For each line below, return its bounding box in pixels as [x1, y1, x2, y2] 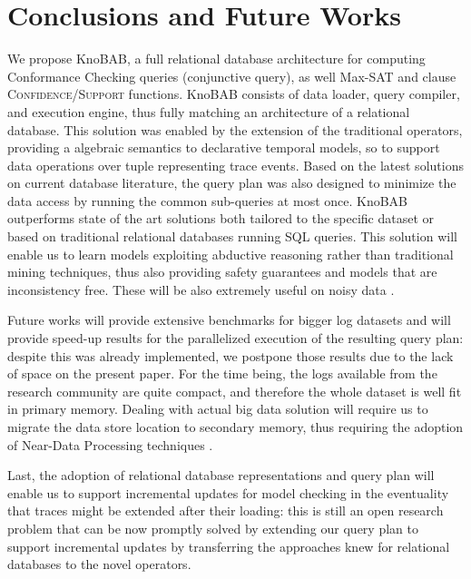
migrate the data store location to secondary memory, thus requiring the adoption [7, 417, 464, 436]
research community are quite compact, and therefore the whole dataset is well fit [7, 381, 462, 400]
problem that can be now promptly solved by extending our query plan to [7, 518, 418, 537]
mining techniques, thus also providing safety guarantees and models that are [7, 262, 437, 281]
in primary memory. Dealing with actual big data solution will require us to [7, 399, 428, 418]
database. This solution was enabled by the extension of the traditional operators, [7, 120, 463, 139]
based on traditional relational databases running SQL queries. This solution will [7, 227, 457, 246]
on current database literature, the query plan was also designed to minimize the [7, 173, 456, 192]
